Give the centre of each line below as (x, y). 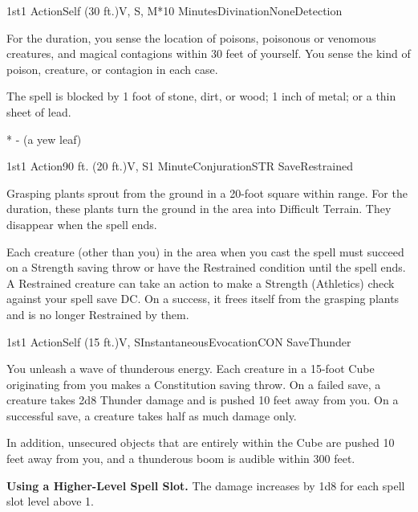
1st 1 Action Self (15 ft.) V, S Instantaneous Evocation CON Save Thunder (179, 341)
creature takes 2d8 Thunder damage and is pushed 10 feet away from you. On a (203, 400)
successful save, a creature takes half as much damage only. (152, 415)
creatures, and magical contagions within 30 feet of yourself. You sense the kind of (209, 53)
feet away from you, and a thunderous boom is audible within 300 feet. (181, 459)
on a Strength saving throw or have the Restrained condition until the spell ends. (206, 267)
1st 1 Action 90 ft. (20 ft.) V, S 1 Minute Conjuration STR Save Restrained (180, 166)
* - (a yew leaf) (44, 139)
